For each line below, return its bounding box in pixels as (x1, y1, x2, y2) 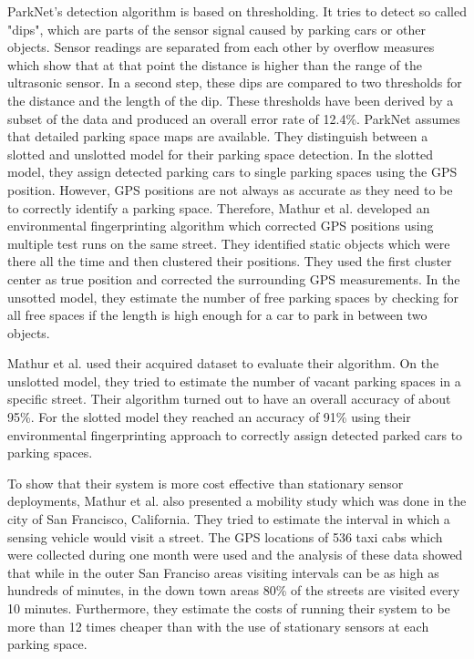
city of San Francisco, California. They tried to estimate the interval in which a (7, 510, 450, 529)
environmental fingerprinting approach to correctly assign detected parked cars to (7, 425, 463, 444)
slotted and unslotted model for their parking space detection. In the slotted (7, 144, 434, 163)
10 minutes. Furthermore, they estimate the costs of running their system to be (7, 599, 450, 617)
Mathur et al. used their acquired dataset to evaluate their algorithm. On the (7, 354, 439, 373)
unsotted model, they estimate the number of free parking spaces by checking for (7, 287, 459, 306)
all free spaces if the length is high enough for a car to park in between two (7, 305, 428, 324)
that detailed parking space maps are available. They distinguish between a (7, 127, 428, 146)
